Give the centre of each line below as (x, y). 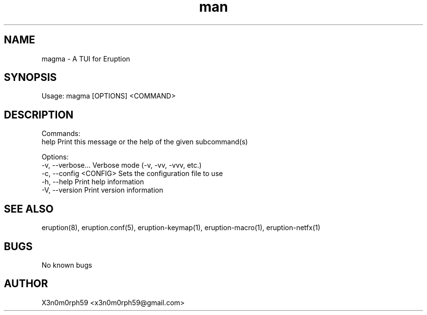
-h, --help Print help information (93, 182)
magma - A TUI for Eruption (86, 59)
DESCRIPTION (39, 115)
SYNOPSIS (30, 78)
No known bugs (67, 265)
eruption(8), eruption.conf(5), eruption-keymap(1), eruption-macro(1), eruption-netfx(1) (181, 228)
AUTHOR (26, 284)
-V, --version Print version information (102, 190)
